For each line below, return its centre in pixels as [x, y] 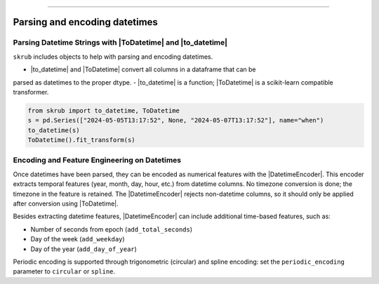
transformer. [31, 92]
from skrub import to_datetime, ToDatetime [104, 111]
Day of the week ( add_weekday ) [78, 239]
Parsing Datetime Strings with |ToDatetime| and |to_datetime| [120, 43]
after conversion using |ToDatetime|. [66, 204]
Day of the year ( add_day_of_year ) [84, 249]
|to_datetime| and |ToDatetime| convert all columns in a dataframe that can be [143, 69]
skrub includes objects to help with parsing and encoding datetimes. [113, 57]
